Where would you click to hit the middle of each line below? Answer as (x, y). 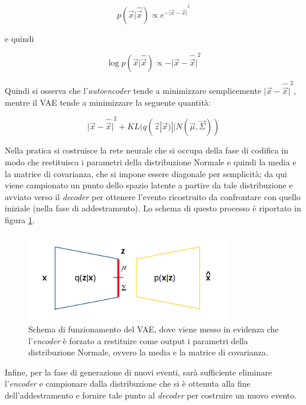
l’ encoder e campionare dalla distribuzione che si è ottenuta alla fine (128, 383)
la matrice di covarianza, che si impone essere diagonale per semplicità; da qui (146, 173)
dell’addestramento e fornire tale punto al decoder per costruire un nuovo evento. (151, 395)
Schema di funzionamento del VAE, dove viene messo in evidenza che (154, 329)
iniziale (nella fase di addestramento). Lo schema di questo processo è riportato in (153, 208)
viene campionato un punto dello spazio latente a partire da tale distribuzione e (149, 185)
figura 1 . (20, 219)
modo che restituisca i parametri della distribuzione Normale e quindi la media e (151, 161)
